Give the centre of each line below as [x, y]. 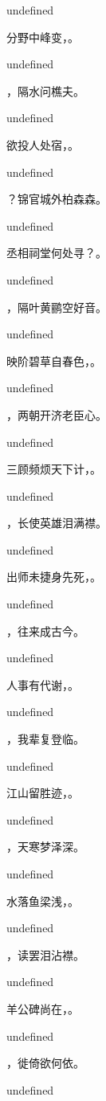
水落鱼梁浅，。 [43, 900]
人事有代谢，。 [43, 684]
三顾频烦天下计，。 [54, 469]
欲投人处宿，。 [43, 144]
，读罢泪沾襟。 [45, 954]
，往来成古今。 [45, 630]
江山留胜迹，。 [43, 793]
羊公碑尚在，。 [43, 1008]
